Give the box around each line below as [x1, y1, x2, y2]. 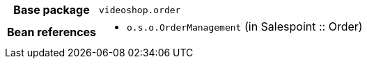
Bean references [7, 25, 97, 39]
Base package [13, 3, 90, 17]
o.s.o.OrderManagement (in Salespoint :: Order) [127, 19, 363, 33]
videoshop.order [99, 4, 181, 15]
